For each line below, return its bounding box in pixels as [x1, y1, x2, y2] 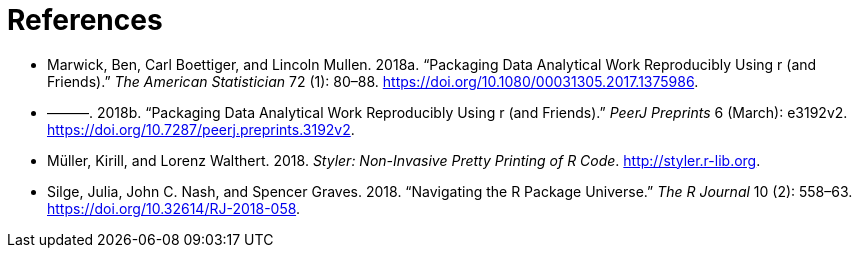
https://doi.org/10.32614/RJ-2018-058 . [47, 199, 301, 217]
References [7, 3, 163, 37]
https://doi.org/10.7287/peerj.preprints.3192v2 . [47, 120, 355, 138]
